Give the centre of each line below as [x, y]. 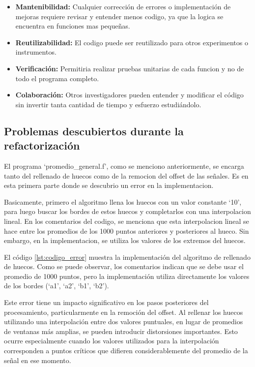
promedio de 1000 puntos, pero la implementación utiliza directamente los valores [127, 276]
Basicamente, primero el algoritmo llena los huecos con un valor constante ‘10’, [123, 201]
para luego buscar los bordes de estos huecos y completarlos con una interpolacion [127, 211]
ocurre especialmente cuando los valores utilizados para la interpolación [112, 341]
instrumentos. [36, 52]
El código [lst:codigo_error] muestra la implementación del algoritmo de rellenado [127, 257]
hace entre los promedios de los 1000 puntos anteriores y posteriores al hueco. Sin [127, 230]
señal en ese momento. [38, 360]
